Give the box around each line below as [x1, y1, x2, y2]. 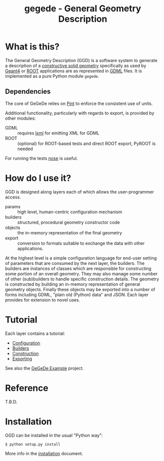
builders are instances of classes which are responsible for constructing [5, 265, 152, 271]
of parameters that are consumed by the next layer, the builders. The [5, 260, 145, 266]
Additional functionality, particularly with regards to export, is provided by [5, 110, 155, 116]
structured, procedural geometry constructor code [17, 219, 120, 225]
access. [5, 194, 21, 200]
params [5, 203, 21, 209]
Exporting [12, 356, 33, 362]
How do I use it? [5, 172, 71, 184]
